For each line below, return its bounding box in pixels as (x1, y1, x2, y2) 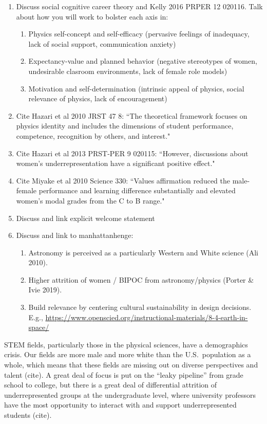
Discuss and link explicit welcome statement (16, 212, 155, 223)
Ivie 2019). (28, 284, 62, 295)
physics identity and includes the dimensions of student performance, (16, 120, 234, 131)
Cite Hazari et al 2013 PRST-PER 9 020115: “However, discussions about (16, 148, 249, 158)
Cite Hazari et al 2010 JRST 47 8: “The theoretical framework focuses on (16, 110, 247, 121)
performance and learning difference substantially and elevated (39, 185, 236, 196)
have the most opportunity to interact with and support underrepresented (4, 399, 237, 410)
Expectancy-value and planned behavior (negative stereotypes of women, (28, 56, 257, 66)
